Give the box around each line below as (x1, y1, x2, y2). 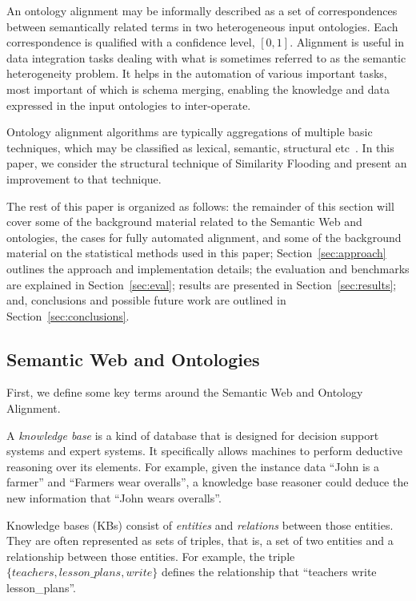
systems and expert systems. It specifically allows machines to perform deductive (6, 442, 403, 459)
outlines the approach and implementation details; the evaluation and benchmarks (6, 260, 410, 276)
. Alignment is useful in (290, 34, 405, 50)
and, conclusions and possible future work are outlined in (6, 292, 286, 309)
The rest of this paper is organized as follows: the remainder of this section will (6, 197, 394, 214)
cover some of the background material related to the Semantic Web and (6, 213, 362, 230)
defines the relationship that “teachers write (161, 563, 377, 580)
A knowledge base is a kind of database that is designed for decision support (6, 426, 379, 443)
